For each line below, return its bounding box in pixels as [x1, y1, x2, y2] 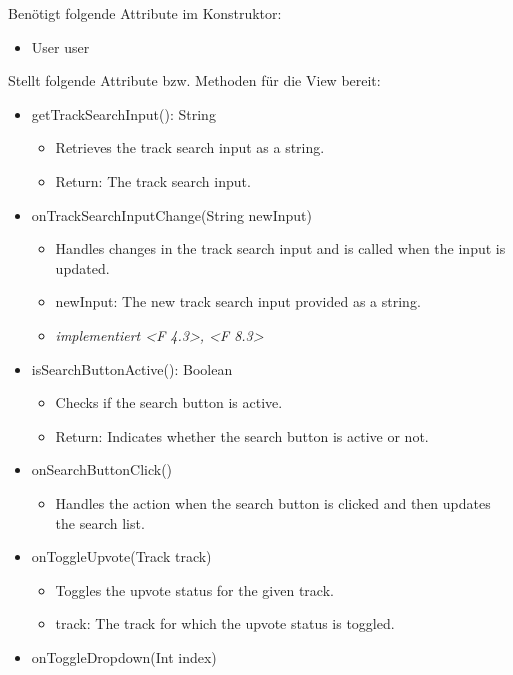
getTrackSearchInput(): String [31, 103, 216, 124]
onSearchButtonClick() [31, 459, 173, 480]
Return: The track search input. [55, 170, 251, 191]
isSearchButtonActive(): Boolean [31, 358, 233, 379]
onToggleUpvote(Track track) [31, 546, 212, 567]
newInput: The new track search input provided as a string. [55, 291, 421, 312]
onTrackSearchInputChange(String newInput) [31, 204, 312, 225]
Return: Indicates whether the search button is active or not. [55, 425, 429, 446]
